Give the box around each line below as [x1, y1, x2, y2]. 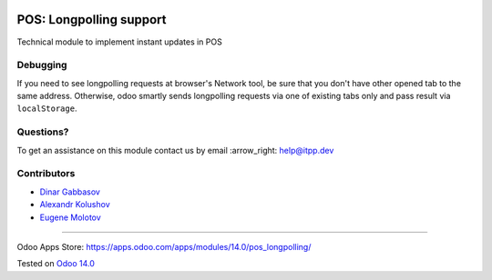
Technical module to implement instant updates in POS [16, 36, 222, 47]
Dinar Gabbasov [39, 186, 100, 197]
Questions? [16, 125, 69, 138]
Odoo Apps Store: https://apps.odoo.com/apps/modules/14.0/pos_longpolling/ [16, 241, 312, 252]
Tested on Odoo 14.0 [16, 258, 95, 269]
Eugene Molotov [39, 212, 102, 223]
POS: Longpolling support [16, 12, 167, 27]
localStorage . [16, 103, 77, 114]
